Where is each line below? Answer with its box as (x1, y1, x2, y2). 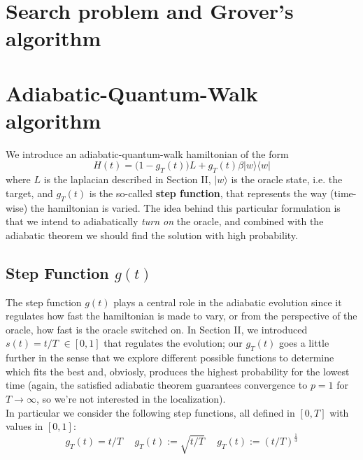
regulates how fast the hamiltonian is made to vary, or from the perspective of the (6, 308, 357, 323)
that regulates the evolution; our (104, 336, 243, 350)
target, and (6, 185, 53, 200)
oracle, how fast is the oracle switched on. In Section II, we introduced (6, 322, 308, 336)
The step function (6, 294, 82, 309)
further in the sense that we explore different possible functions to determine (6, 350, 334, 365)
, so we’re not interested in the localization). (36, 391, 226, 405)
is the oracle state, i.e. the (231, 172, 343, 187)
